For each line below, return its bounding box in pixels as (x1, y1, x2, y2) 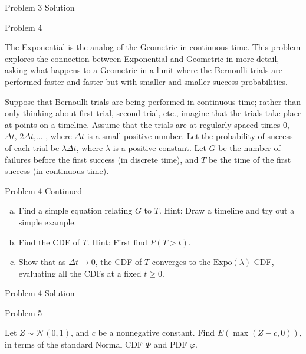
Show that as (18, 255, 66, 268)
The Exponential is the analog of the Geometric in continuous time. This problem (5, 41, 301, 53)
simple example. (18, 215, 77, 228)
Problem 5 (5, 306, 42, 319)
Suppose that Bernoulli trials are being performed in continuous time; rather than (5, 95, 301, 107)
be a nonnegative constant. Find (98, 326, 215, 339)
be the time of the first (208, 153, 291, 165)
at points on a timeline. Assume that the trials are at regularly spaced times (5, 118, 281, 130)
